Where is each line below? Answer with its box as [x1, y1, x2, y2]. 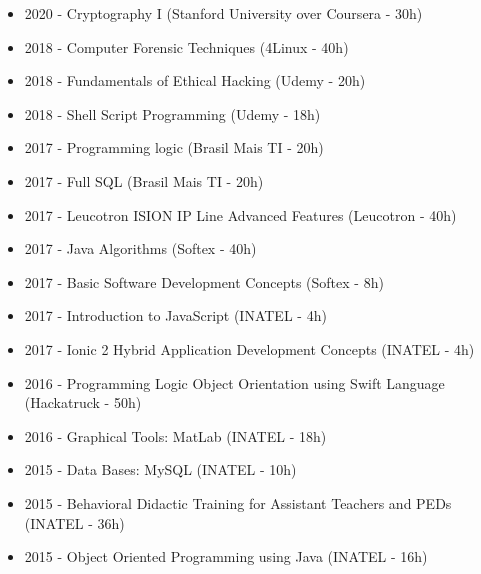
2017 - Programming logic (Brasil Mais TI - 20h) [24, 137, 324, 158]
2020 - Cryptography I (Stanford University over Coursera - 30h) [24, 3, 423, 23]
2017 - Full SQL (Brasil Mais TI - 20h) [24, 170, 264, 191]
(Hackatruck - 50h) [24, 392, 142, 413]
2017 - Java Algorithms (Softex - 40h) [24, 238, 257, 259]
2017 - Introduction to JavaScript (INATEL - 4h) [24, 305, 327, 326]
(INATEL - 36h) [24, 512, 125, 533]
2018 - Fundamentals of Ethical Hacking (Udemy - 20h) [24, 70, 366, 91]
